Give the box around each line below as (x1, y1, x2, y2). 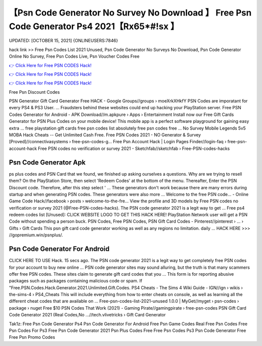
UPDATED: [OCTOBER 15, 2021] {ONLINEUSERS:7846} (9, 38, 118, 44)
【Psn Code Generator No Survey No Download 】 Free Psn (9, 7, 252, 18)
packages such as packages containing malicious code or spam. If (9, 278, 143, 284)
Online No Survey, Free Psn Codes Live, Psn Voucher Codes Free (9, 53, 140, 59)
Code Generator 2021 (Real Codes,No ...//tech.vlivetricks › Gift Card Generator (9, 312, 166, 318)
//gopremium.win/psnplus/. (9, 232, 63, 238)
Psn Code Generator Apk (9, 158, 86, 166)
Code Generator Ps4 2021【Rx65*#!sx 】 (9, 21, 180, 32)
